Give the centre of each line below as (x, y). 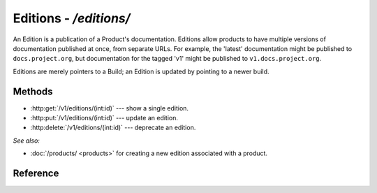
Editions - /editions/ (72, 18)
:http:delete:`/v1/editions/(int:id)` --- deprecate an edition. (113, 128)
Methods (33, 91)
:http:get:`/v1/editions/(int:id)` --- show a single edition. (109, 108)
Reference (36, 173)
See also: (26, 141)
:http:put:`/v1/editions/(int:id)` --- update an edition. (104, 118)
